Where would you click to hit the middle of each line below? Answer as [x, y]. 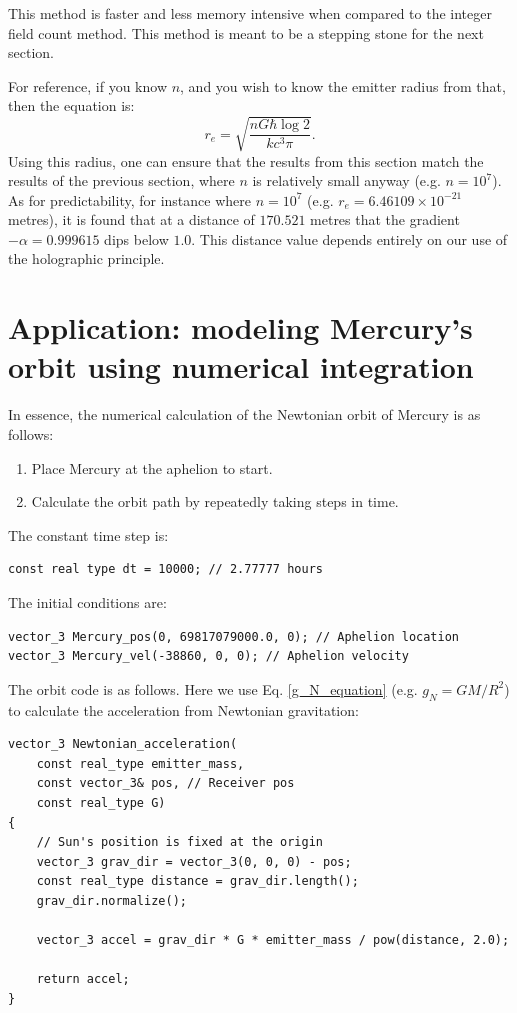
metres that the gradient [385, 219]
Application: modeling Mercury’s [240, 327]
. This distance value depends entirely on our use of [349, 238]
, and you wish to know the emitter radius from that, [343, 85]
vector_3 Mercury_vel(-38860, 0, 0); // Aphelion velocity [208, 656]
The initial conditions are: [87, 601]
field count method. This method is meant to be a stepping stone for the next [246, 32]
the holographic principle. [86, 258]
